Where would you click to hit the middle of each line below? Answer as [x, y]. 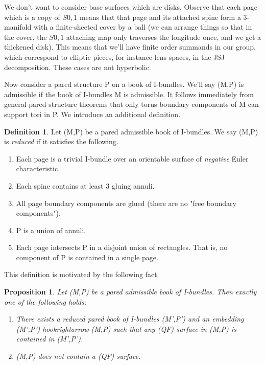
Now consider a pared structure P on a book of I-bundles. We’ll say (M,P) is [124, 84]
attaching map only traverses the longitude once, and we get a [164, 37]
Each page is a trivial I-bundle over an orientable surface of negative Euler [132, 158]
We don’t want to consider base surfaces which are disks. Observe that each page [131, 7]
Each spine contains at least [60, 185]
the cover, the [26, 37]
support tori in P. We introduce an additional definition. [92, 114]
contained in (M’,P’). [50, 339]
